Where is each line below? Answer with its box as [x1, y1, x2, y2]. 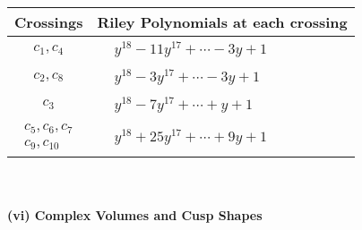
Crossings [14, 12, 83, 32]
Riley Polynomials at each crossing [97, 12, 348, 32]
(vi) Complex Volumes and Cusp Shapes [7, 205, 263, 224]
